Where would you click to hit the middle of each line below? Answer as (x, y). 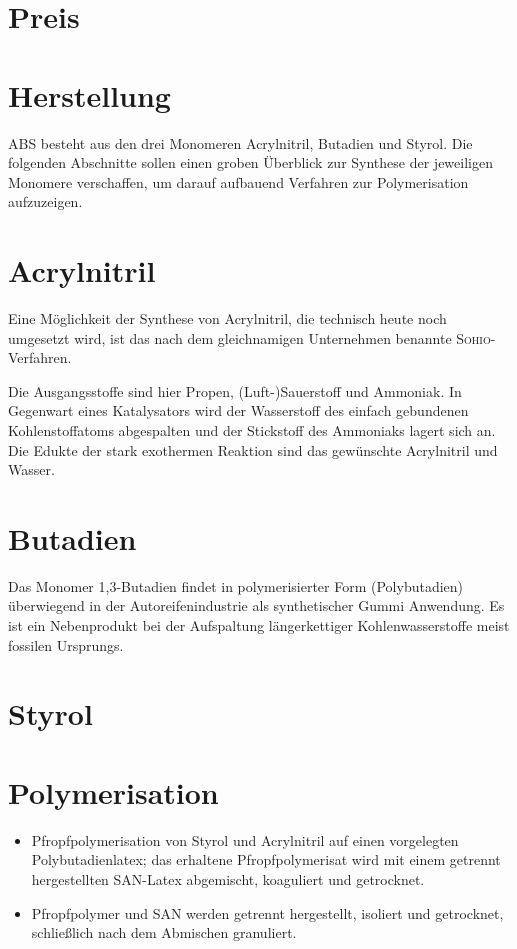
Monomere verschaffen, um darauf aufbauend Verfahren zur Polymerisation (238, 181)
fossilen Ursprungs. (66, 644)
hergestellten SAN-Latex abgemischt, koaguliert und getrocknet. (228, 878)
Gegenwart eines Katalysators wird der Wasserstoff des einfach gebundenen (238, 410)
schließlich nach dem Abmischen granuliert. (164, 932)
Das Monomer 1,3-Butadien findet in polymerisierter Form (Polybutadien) (236, 585)
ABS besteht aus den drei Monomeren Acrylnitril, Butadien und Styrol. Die (240, 142)
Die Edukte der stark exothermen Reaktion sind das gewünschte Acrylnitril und (253, 449)
